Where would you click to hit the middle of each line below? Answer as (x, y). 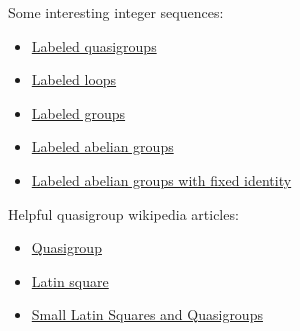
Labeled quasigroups (94, 45)
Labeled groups (78, 112)
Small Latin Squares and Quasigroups (147, 314)
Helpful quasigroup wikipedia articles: (123, 213)
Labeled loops (74, 79)
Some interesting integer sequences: (116, 12)
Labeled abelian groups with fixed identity (161, 179)
